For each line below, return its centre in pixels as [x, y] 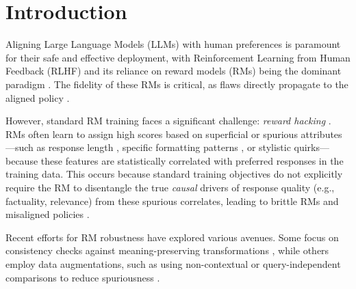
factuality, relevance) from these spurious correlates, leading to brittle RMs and [172, 201]
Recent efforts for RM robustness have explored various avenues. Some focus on [172, 237]
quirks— [312, 147]
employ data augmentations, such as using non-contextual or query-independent [173, 264]
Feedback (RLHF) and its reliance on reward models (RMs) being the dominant [174, 71]
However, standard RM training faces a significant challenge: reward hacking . [168, 121]
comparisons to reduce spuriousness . [83, 277]
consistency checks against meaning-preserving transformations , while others [167, 250]
